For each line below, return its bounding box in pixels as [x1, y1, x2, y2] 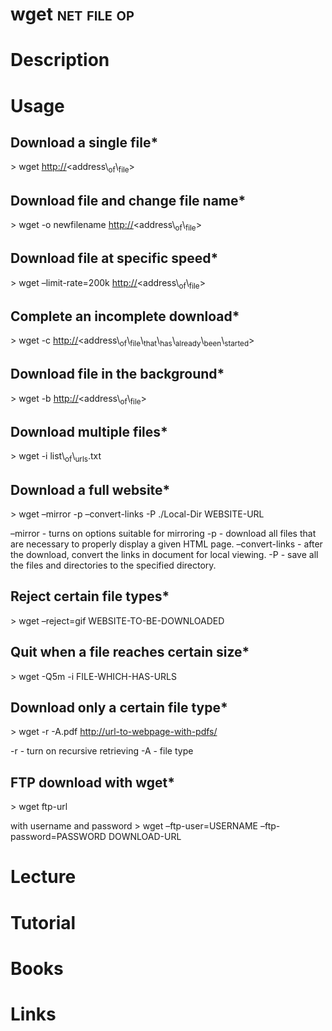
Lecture [10, 866, 77, 888]
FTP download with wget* [10, 774, 175, 791]
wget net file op [10, 3, 135, 26]
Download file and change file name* [10, 192, 247, 209]
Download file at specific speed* [10, 250, 219, 267]
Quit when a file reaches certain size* [10, 644, 250, 661]
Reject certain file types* [10, 588, 170, 605]
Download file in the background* [10, 366, 225, 383]
